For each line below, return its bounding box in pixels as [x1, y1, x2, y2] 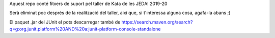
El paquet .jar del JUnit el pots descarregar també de [9, 19, 121, 25]
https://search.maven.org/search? [121, 19, 193, 25]
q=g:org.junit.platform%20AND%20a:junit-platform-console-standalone [9, 26, 161, 32]
